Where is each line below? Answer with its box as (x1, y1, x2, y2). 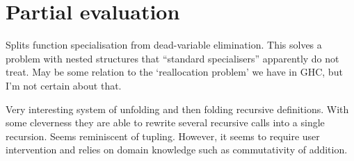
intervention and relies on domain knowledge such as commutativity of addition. (6, 142, 348, 157)
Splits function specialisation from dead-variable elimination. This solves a (6, 37, 322, 52)
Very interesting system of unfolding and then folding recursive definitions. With (6, 101, 349, 116)
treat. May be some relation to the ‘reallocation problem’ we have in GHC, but (6, 65, 343, 79)
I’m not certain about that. (6, 78, 122, 92)
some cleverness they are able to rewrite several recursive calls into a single (6, 115, 325, 130)
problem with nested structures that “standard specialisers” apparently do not (6, 51, 339, 65)
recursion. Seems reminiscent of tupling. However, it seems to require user (6, 128, 320, 143)
